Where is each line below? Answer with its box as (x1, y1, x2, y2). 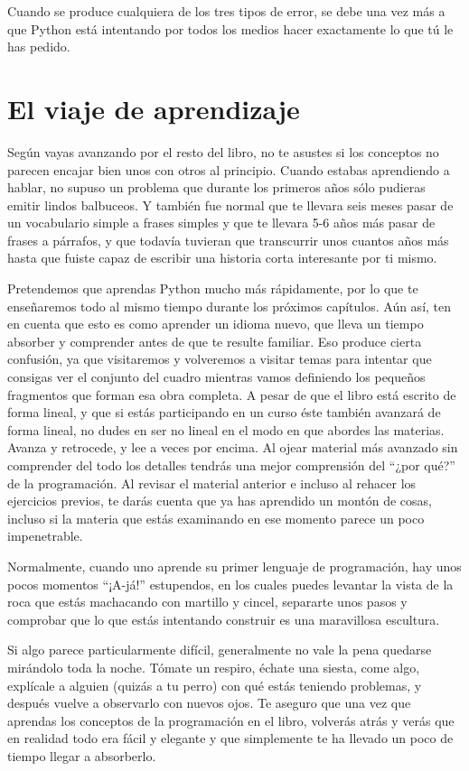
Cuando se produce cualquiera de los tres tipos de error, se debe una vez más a (7, 2, 446, 20)
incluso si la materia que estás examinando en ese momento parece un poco (7, 508, 425, 527)
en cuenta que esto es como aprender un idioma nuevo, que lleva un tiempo (7, 314, 424, 333)
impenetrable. (7, 526, 83, 545)
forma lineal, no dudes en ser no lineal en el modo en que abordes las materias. (7, 420, 445, 439)
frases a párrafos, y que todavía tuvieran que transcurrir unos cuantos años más (7, 230, 449, 249)
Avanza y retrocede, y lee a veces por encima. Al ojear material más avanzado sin (7, 438, 458, 457)
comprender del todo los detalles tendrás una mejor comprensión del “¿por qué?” (7, 456, 455, 474)
